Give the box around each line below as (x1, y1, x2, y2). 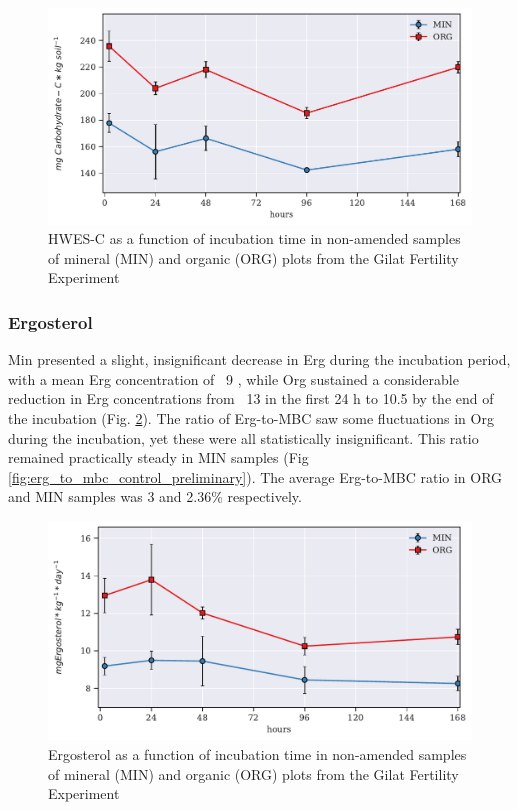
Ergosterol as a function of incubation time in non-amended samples (48, 743, 467, 764)
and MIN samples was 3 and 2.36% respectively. (8, 486, 302, 507)
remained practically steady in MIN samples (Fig (8, 447, 309, 468)
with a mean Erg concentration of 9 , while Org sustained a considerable (8, 368, 459, 389)
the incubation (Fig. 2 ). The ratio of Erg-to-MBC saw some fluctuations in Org (8, 407, 494, 428)
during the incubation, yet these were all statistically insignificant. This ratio (8, 427, 479, 448)
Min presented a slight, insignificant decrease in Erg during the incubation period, (8, 349, 511, 370)
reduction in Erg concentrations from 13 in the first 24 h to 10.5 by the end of (8, 388, 494, 409)
